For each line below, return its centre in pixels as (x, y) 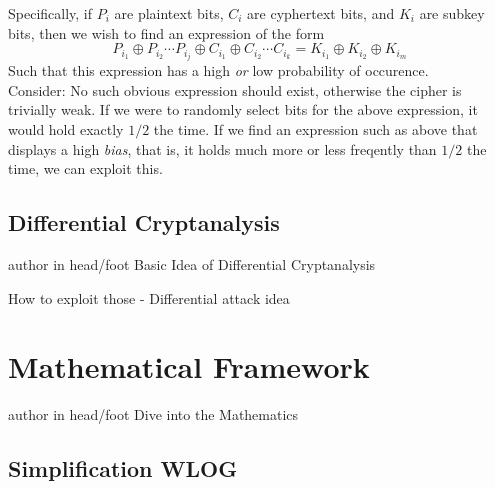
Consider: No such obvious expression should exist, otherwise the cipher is (235, 89)
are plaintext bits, (169, 13)
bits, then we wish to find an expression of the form (166, 32)
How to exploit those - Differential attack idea (149, 297)
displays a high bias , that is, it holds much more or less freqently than (222, 148)
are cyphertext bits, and (321, 13)
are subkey (452, 13)
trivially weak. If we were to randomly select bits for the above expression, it (243, 109)
